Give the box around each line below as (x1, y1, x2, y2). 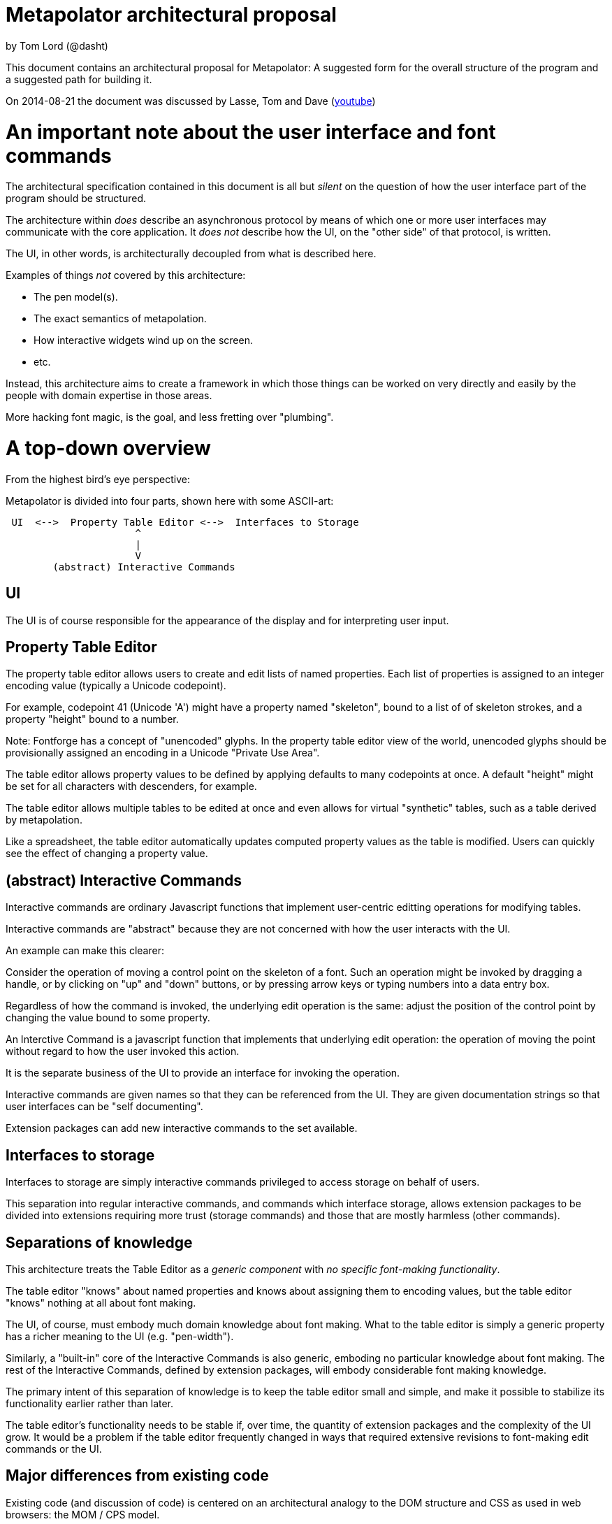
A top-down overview (6, 436, 211, 460)
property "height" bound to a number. (6, 713, 179, 726)
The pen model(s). (34, 291, 118, 303)
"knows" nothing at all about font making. (6, 1296, 196, 1309)
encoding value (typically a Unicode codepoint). (6, 680, 226, 692)
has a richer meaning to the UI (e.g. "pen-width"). (6, 1330, 234, 1342)
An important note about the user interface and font (6, 120, 496, 144)
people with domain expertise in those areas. (6, 389, 212, 402)
